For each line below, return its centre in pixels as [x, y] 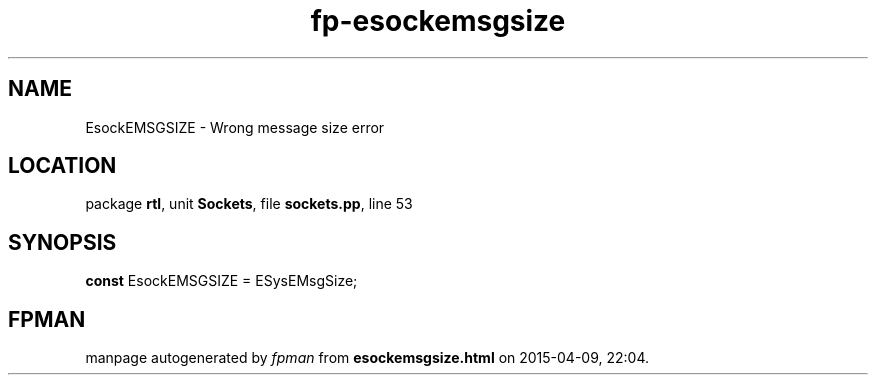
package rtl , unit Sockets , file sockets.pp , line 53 [249, 204]
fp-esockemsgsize [438, 21]
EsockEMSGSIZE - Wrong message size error [235, 127]
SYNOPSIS [62, 242]
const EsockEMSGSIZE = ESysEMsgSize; [221, 281]
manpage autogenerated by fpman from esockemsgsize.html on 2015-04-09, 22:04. [367, 358]
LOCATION [62, 166]
